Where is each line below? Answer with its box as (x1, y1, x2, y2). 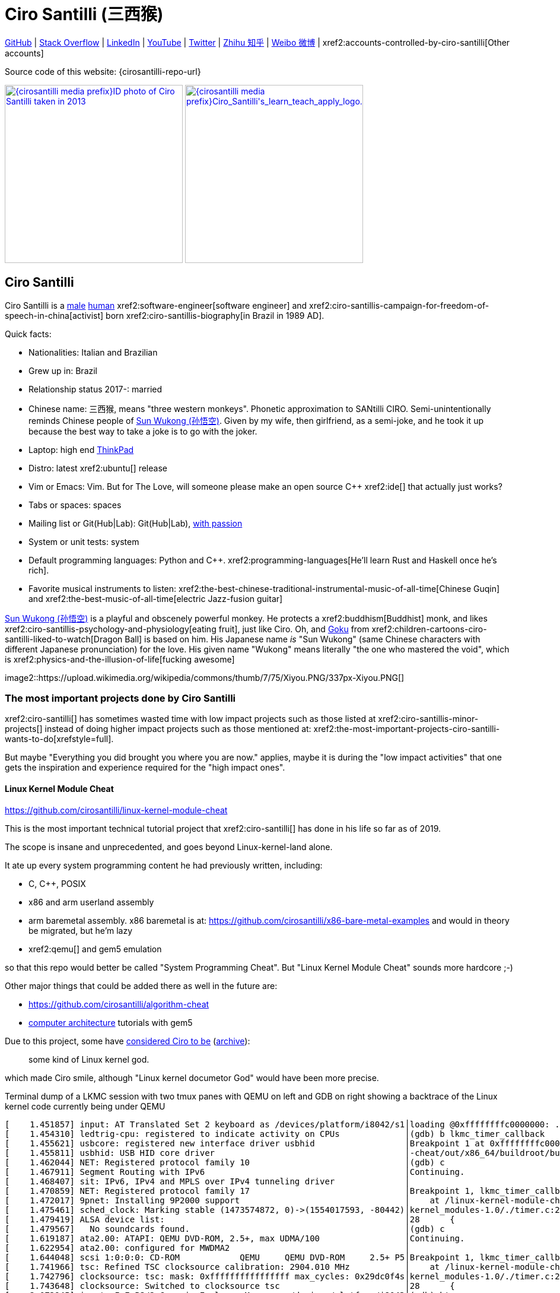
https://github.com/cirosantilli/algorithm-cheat (28, 999, 209, 1009)
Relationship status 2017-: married (28, 384, 163, 394)
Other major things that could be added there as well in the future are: (5, 980, 278, 991)
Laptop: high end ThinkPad (28, 444, 134, 455)
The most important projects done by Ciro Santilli (5, 692, 236, 704)
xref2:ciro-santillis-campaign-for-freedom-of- (309, 300, 489, 310)
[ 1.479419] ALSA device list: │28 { (5, 1214, 455, 1224)
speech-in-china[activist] (5, 310, 104, 321)
